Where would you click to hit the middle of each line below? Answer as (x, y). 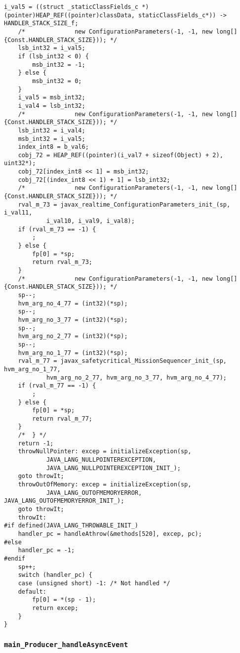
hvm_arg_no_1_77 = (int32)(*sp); (73, 353)
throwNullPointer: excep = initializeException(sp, (105, 452)
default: (32, 591)
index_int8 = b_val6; (53, 147)
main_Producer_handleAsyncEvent (66, 644)
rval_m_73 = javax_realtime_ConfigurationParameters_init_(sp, (124, 204)
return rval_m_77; (62, 418)
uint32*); (20, 163)
